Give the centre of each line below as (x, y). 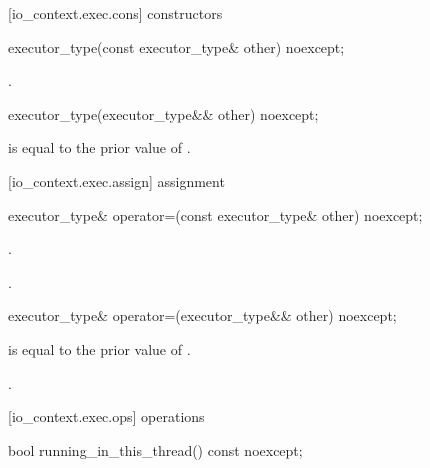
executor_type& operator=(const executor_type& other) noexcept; (215, 214)
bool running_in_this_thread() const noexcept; (155, 449)
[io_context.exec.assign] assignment (116, 180)
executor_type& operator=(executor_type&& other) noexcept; (202, 315)
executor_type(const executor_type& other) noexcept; (176, 46)
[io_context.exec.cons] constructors (115, 13)
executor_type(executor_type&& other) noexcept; (163, 113)
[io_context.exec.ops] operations (106, 416)
